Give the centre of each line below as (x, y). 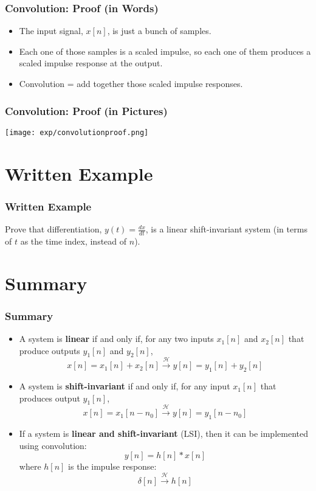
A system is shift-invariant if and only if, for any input (125, 386)
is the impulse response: (112, 466)
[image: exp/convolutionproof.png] (77, 132)
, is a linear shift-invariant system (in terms (226, 229)
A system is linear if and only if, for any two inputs (116, 339)
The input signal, (51, 31)
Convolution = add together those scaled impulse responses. (131, 83)
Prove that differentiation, (53, 229)
